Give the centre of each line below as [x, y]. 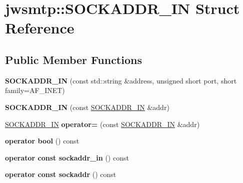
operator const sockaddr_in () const [67, 157]
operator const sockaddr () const [61, 174]
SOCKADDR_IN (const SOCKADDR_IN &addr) [87, 107]
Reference [40, 28]
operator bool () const [42, 141]
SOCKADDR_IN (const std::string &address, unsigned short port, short [121, 80]
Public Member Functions [73, 59]
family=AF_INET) [35, 90]
